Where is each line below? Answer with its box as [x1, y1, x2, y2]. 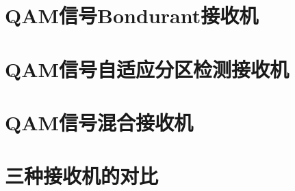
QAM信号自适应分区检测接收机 [5, 55, 290, 83]
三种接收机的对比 [5, 162, 159, 190]
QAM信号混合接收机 [5, 108, 194, 136]
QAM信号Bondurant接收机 [5, 1, 259, 29]
